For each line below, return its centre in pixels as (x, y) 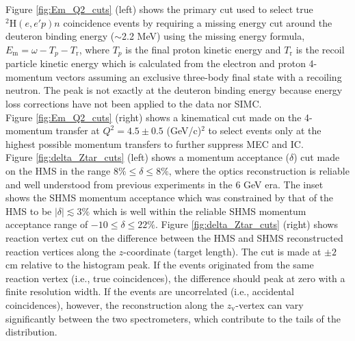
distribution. (31, 332)
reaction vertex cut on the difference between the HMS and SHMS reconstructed (174, 237)
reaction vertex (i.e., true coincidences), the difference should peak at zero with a (175, 278)
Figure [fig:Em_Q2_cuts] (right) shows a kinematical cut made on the (154, 117)
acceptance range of (47, 224)
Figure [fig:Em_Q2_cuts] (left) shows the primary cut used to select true (159, 9)
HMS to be (29, 211)
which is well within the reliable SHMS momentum (199, 211)
